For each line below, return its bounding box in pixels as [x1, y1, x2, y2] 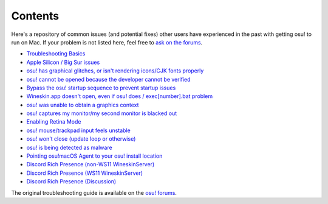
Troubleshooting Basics [26, 50, 86, 57]
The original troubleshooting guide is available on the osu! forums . [11, 189, 177, 196]
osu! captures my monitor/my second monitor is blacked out [26, 110, 177, 117]
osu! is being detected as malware [26, 144, 112, 151]
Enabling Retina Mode [26, 118, 81, 125]
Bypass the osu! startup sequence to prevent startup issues [26, 84, 176, 91]
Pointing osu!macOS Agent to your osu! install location [26, 152, 163, 160]
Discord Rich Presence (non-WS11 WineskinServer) [26, 161, 155, 168]
